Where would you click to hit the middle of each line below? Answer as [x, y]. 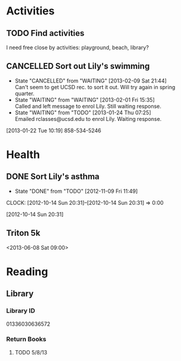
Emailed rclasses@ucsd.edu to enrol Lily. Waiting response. [88, 119]
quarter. [24, 93]
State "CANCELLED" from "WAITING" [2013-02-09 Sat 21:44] [91, 81]
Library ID [21, 311]
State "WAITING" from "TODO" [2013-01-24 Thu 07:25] [83, 113]
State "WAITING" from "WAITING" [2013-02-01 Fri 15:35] [85, 99]
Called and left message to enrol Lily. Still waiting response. [88, 106]
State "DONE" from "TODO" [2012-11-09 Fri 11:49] [76, 191]
